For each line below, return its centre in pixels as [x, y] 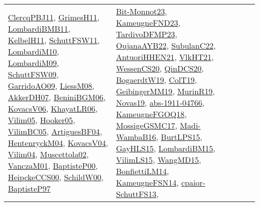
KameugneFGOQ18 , [151, 114]
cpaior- [193, 182]
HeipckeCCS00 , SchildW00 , [56, 177]
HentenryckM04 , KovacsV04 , [58, 142]
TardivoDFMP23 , [147, 34]
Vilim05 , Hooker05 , [42, 120]
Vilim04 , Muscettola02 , [48, 154]
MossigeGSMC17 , [147, 125]
